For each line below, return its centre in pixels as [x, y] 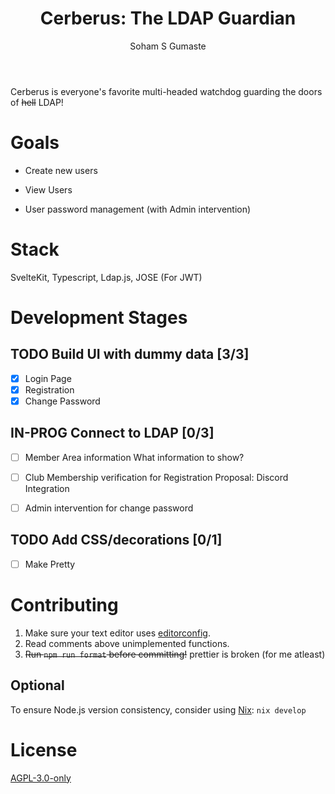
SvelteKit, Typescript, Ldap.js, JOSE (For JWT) [106, 277]
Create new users [61, 170]
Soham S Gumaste [168, 46]
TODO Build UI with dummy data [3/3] [130, 354]
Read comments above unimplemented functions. [127, 643]
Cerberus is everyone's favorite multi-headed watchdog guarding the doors [166, 91]
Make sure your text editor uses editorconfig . [117, 633]
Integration [47, 488]
